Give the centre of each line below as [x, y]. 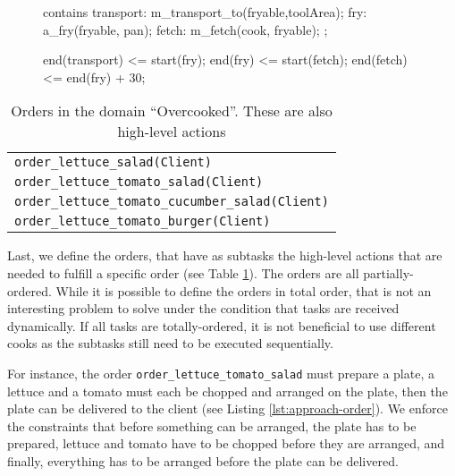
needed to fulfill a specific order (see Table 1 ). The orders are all [183, 272]
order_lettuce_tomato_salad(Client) [139, 182]
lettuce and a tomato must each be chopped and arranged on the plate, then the [227, 391]
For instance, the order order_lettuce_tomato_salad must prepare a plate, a [221, 373]
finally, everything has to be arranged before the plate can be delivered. [203, 460]
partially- [388, 272]
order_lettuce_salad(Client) [113, 162]
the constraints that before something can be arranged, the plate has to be [212, 425]
